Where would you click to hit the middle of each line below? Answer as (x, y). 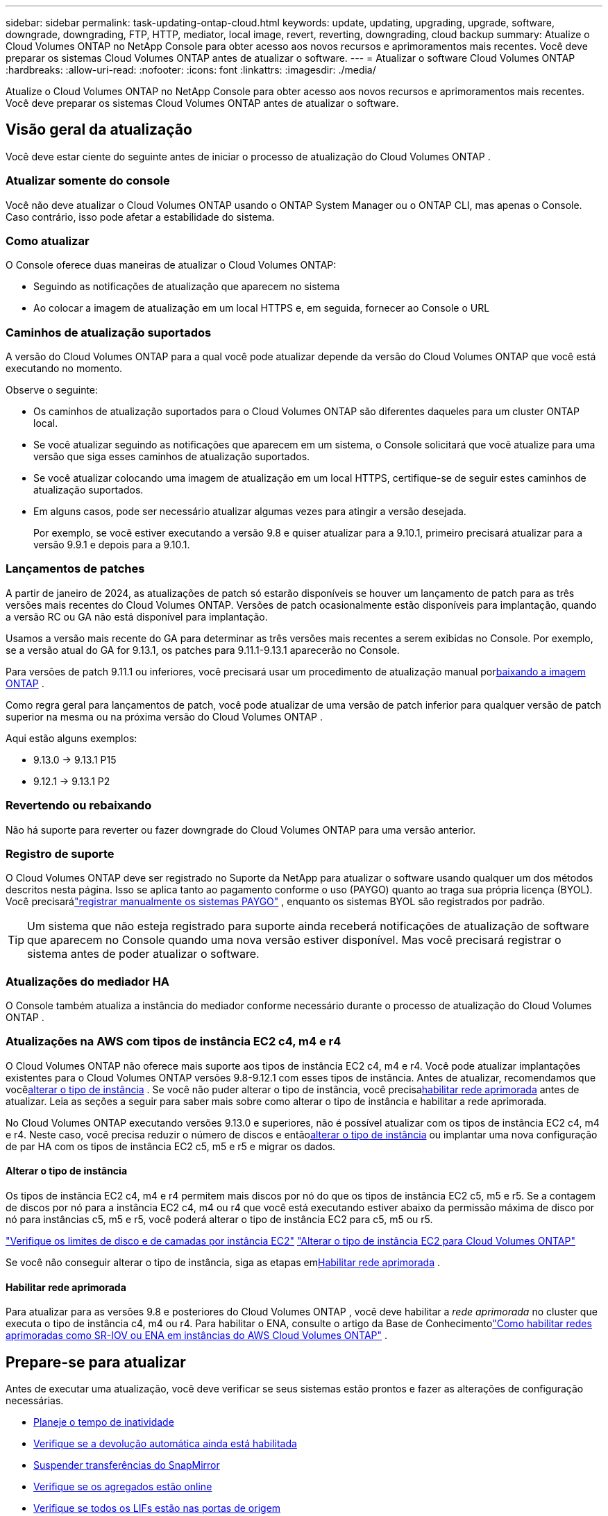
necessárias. (35, 1401)
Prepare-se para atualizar (96, 1362)
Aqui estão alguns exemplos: (71, 738)
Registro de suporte (60, 853)
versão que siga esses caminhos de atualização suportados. (172, 457)
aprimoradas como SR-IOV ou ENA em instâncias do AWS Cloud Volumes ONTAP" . (196, 1336)
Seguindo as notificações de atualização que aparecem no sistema (187, 287)
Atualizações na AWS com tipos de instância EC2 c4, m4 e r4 (174, 1042)
